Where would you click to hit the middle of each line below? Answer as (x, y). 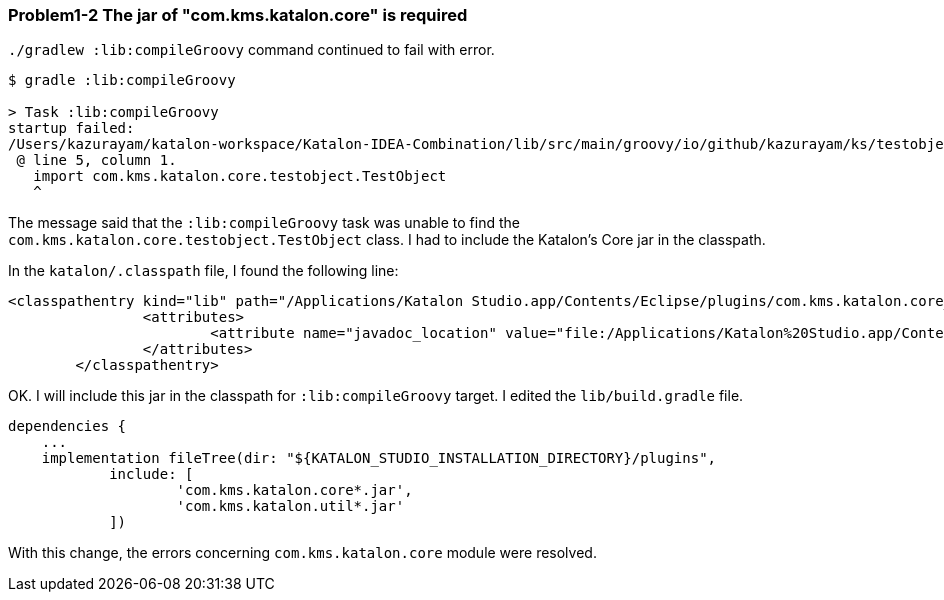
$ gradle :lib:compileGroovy (122, 80)
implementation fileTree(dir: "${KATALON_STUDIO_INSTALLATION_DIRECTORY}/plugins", (379, 458)
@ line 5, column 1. (96, 160)
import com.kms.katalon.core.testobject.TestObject (240, 176)
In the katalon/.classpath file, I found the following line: (203, 271)
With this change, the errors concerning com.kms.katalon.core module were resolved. (302, 553)
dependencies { (67, 426)
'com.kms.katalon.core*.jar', (294, 490)
